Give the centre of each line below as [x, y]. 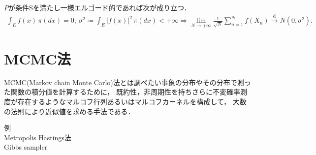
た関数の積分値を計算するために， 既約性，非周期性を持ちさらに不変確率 [122, 92]
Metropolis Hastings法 [38, 137]
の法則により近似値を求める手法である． [69, 111]
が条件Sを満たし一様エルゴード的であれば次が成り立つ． [100, 7]
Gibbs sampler [26, 147]
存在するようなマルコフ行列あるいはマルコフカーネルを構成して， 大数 [132, 101]
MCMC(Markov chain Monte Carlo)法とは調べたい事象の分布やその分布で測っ [127, 82]
